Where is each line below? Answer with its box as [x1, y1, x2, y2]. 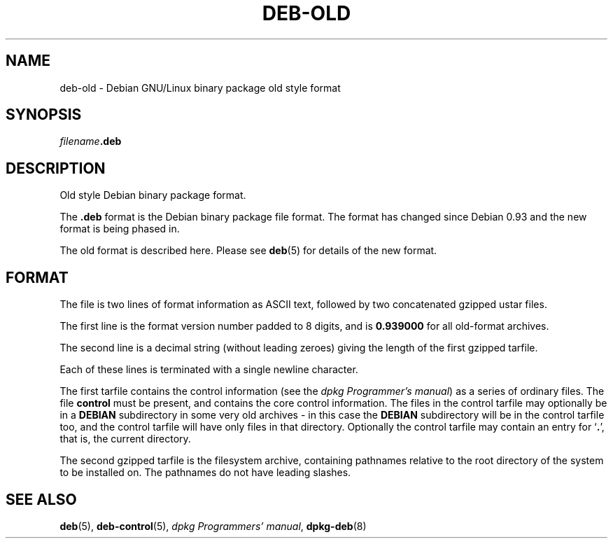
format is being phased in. [59, 223, 180, 235]
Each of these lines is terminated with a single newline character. [59, 363, 358, 376]
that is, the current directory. [59, 433, 191, 445]
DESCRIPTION [6, 159, 106, 177]
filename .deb [59, 135, 122, 148]
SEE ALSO [6, 490, 77, 508]
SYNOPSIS [6, 106, 82, 124]
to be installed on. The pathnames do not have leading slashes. [59, 466, 351, 479]
